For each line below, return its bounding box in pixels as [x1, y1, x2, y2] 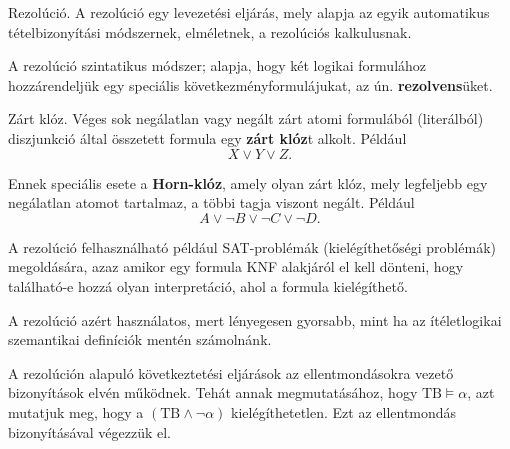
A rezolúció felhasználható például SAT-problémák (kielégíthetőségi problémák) [8, 236, 496, 257]
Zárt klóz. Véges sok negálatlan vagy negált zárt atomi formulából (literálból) [8, 108, 484, 129]
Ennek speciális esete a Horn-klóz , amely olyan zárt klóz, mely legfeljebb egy [8, 172, 488, 193]
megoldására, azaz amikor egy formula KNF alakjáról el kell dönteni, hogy [8, 256, 464, 277]
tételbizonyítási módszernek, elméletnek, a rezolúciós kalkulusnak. [8, 21, 412, 42]
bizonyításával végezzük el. [8, 421, 172, 442]
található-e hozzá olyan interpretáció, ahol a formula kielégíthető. [8, 275, 408, 296]
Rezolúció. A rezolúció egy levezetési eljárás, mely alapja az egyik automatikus [8, 2, 490, 22]
